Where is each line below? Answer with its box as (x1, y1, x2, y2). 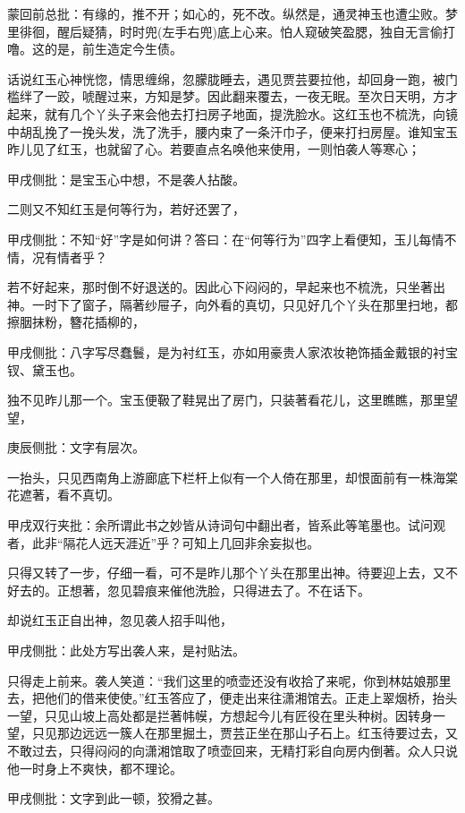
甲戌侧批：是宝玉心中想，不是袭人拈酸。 (7, 169, 245, 188)
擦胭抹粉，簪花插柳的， (7, 312, 145, 331)
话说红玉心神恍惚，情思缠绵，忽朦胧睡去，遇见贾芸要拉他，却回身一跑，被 (7, 69, 445, 88)
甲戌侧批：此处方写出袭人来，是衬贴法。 (7, 641, 245, 660)
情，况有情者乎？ (7, 247, 107, 266)
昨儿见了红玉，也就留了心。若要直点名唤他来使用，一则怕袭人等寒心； (7, 140, 420, 158)
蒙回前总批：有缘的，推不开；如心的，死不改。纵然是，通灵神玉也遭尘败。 (7, 4, 445, 22)
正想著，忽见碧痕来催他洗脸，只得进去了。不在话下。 (56, 580, 370, 599)
